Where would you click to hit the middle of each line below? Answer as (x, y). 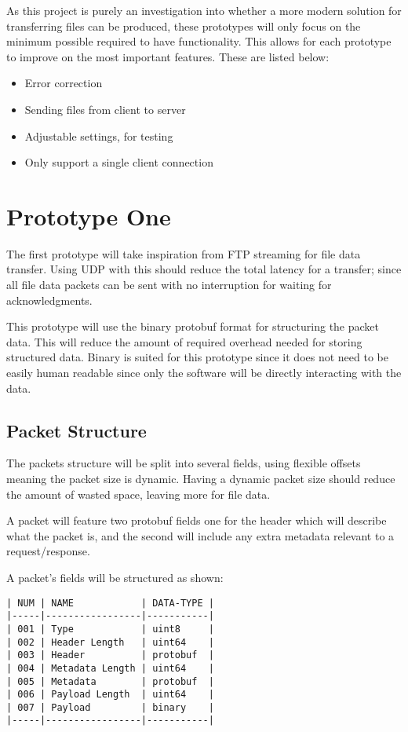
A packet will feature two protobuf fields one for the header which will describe (197, 520)
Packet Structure (76, 430)
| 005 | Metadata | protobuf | (110, 681)
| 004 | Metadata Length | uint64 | (110, 668)
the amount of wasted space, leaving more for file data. (138, 494)
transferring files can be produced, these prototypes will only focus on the (184, 26)
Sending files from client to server (105, 109)
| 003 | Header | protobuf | (110, 655)
